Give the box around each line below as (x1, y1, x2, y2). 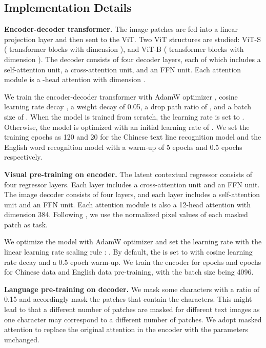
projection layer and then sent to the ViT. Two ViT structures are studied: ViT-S (4, 33, 261, 44)
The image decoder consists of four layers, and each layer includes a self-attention (4, 189, 260, 200)
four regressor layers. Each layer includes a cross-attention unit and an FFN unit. (4, 179, 260, 189)
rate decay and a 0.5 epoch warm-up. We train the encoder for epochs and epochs (4, 256, 261, 267)
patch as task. (4, 219, 48, 229)
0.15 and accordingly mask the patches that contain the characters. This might (4, 294, 252, 304)
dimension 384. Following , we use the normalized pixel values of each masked (4, 209, 248, 220)
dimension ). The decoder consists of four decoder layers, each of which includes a (4, 53, 261, 64)
